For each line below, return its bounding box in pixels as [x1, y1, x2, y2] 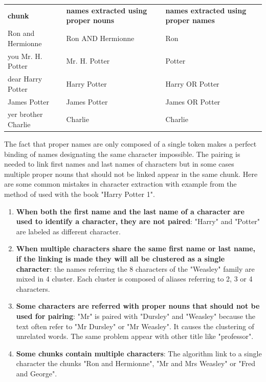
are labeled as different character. [16, 226, 121, 236]
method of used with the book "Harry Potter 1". [4, 189, 155, 199]
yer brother [8, 109, 43, 119]
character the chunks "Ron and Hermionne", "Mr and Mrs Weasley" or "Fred [16, 358, 256, 369]
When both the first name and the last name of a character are [16, 206, 245, 216]
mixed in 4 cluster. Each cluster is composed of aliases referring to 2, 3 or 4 [16, 273, 253, 284]
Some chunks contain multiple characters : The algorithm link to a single [16, 348, 262, 358]
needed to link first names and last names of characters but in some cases [4, 158, 234, 169]
